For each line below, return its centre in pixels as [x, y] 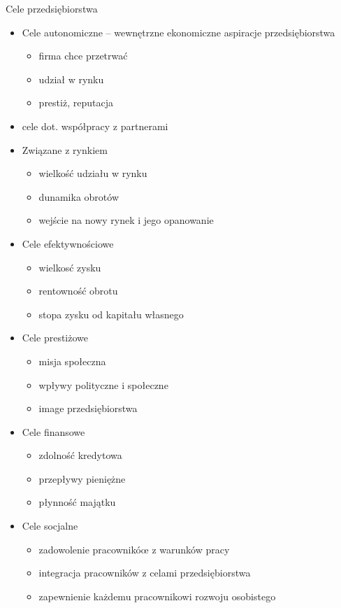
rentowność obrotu [78, 291]
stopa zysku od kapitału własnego [111, 314]
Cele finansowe [53, 431]
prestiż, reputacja [76, 102]
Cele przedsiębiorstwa [52, 8]
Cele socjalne [50, 526]
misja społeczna [72, 361]
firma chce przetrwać [83, 56]
